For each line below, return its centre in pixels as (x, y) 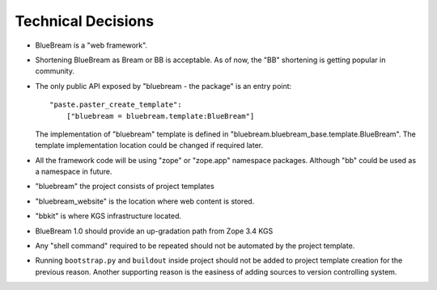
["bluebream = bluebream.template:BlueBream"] (160, 116)
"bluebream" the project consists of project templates (125, 187)
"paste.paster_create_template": (116, 105)
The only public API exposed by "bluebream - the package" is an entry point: (163, 86)
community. (55, 71)
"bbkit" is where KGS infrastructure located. (108, 216)
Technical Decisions (84, 21)
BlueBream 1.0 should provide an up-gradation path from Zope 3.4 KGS (154, 231)
